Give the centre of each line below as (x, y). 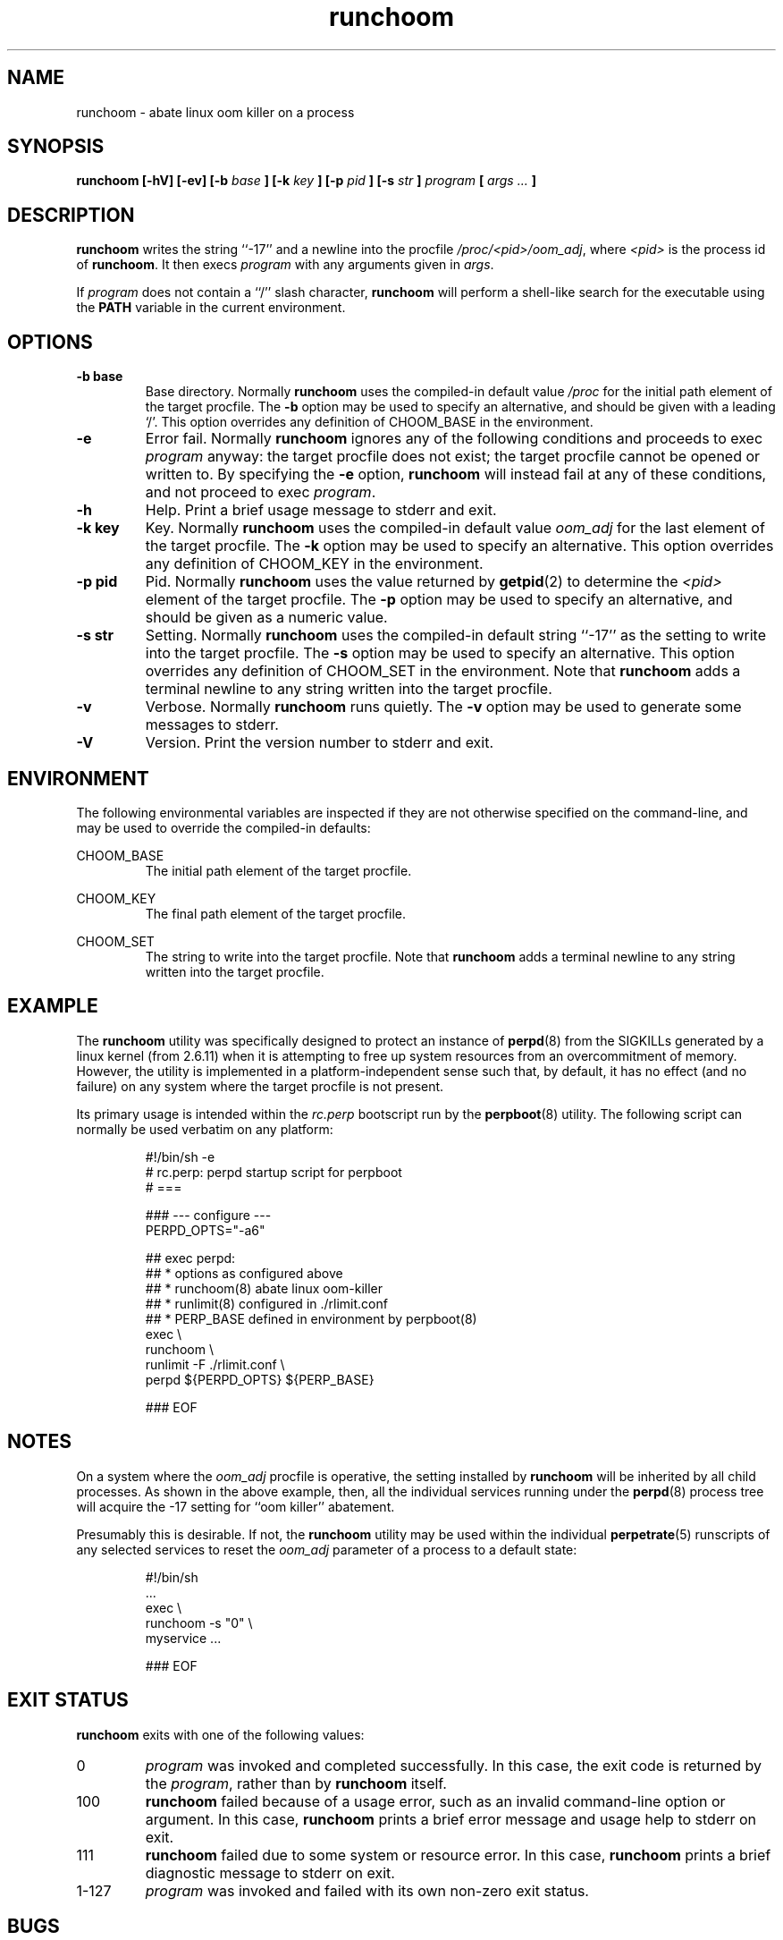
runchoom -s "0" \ (199, 1622)
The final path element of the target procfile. (275, 913)
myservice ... (183, 1638)
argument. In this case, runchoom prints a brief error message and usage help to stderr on (451, 1819)
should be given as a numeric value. (266, 618)
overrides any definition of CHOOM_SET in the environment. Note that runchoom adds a (443, 671)
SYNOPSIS (56, 147)
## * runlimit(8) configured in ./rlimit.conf (266, 1303)
